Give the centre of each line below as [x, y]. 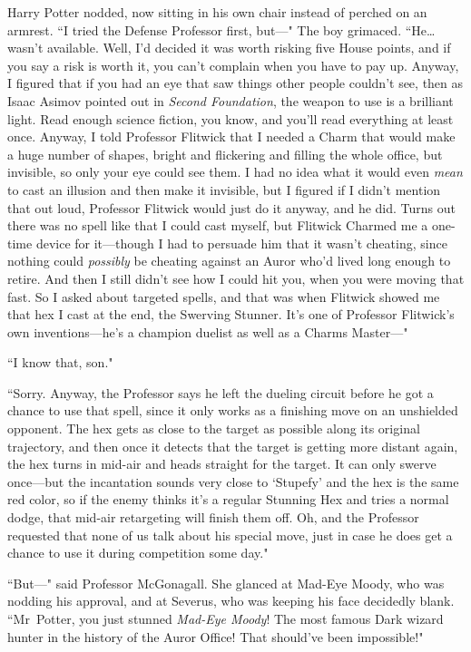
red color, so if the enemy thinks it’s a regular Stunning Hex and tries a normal [228, 499]
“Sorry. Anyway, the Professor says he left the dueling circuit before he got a [221, 392]
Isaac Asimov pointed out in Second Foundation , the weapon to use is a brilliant [231, 100]
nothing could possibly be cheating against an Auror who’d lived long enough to [229, 261]
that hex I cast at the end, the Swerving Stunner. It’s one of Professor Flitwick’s [231, 314]
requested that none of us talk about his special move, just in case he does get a [230, 535]
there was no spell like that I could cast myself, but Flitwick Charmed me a [218, 225]
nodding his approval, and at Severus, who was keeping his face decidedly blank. [231, 601]
